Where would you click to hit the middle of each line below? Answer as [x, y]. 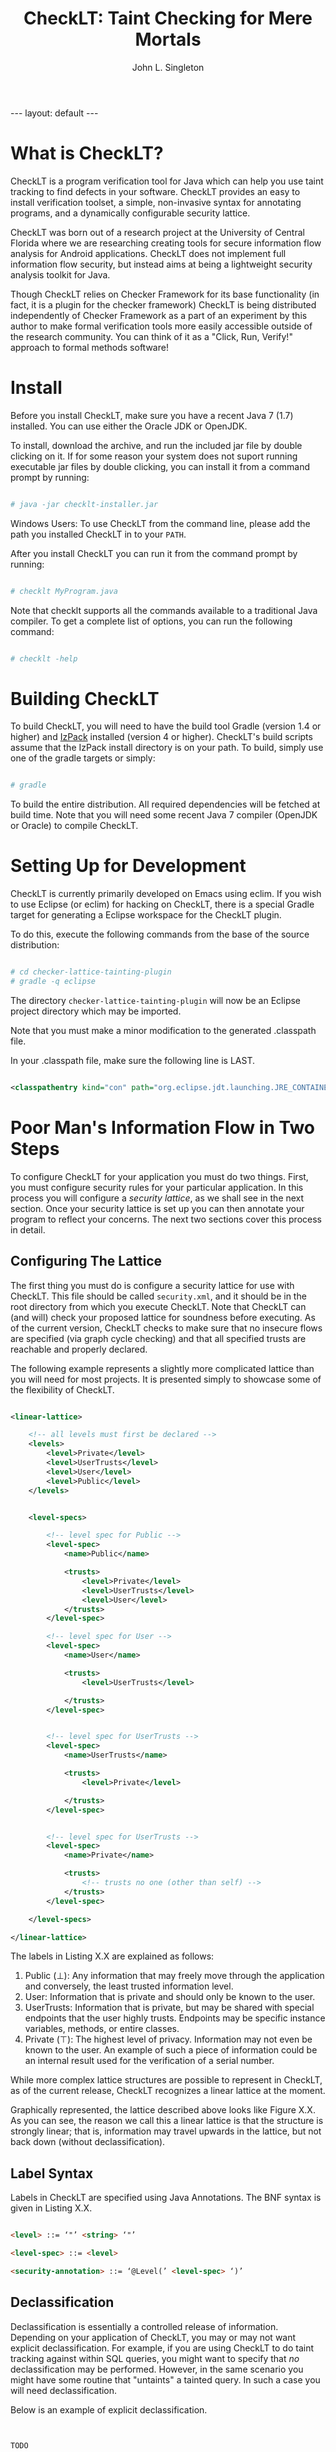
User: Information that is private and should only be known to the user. [170, 1997]
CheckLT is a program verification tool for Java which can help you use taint [167, 181]
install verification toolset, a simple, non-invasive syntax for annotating [156, 202]
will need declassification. [64, 2390]
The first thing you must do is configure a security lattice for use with [152, 1285]
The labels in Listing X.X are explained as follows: [112, 1956]
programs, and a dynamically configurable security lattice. [130, 213]
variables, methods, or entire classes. [102, 2029]
